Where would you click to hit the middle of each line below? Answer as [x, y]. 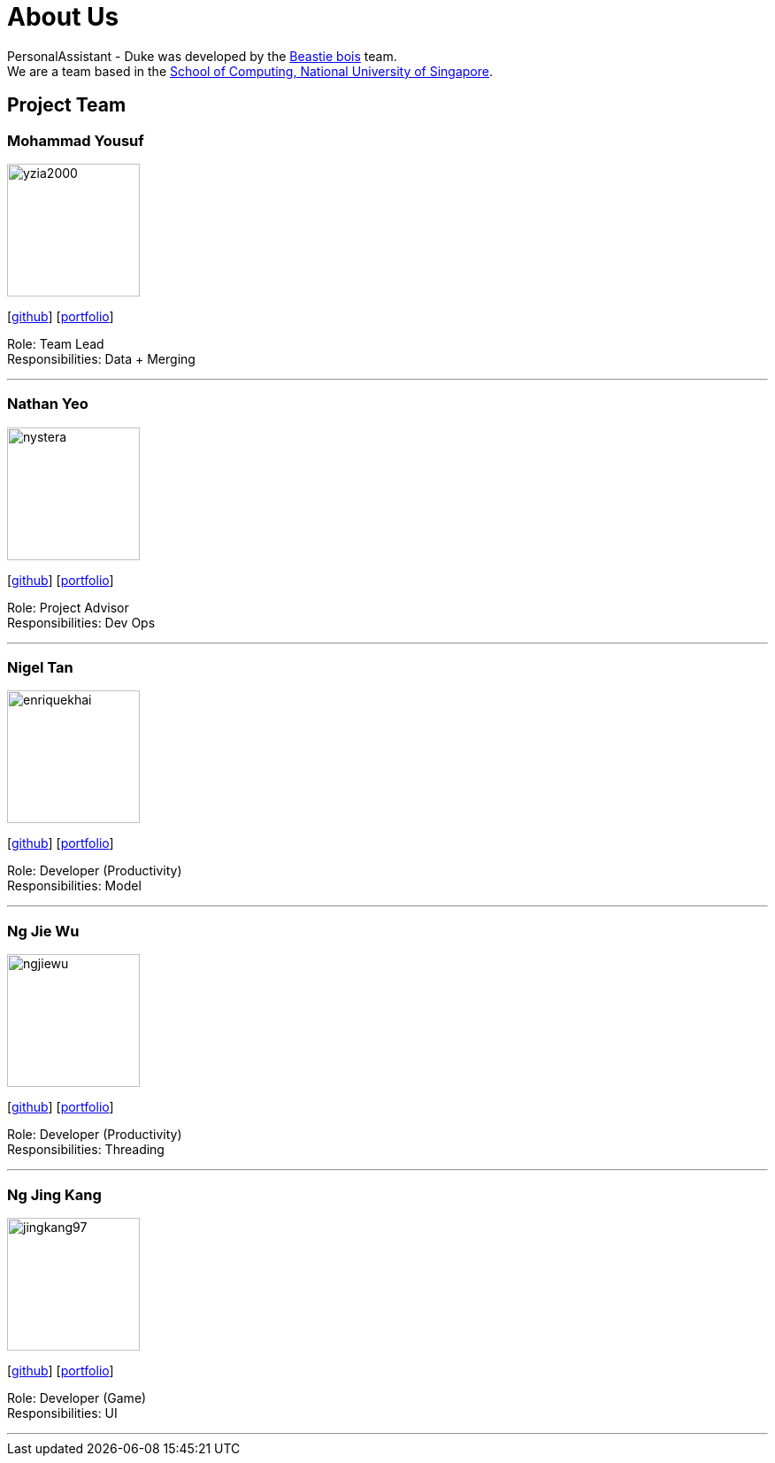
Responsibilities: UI [62, 1413]
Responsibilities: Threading [86, 1150]
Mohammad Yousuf [76, 140]
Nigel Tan [40, 668]
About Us [63, 17]
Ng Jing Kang [54, 1194]
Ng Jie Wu [43, 931]
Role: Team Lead [56, 343]
